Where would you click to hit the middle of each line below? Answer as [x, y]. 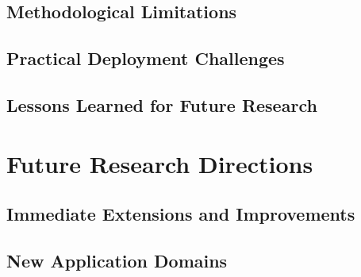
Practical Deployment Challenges [146, 58]
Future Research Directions [160, 163]
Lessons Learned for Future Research [162, 104]
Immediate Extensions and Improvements [181, 214]
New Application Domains [117, 260]
